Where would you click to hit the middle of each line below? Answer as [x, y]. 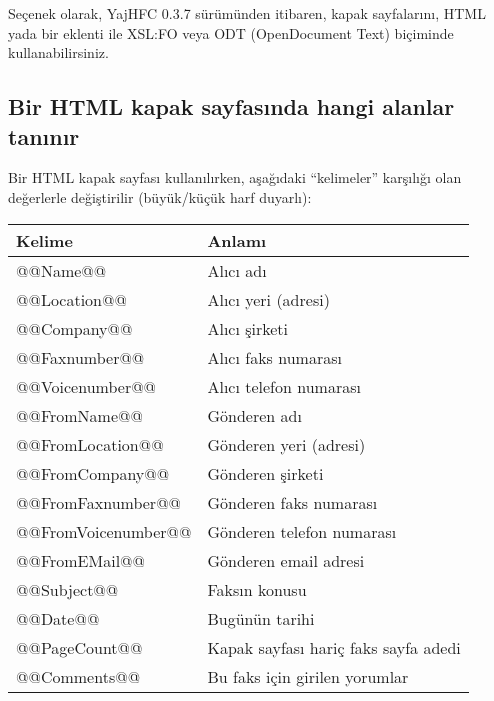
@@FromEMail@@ [80, 560]
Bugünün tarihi [261, 618]
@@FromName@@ [79, 415]
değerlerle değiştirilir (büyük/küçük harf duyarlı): [160, 196]
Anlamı [237, 240]
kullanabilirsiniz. [58, 52]
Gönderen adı [254, 415]
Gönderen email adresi [286, 560]
